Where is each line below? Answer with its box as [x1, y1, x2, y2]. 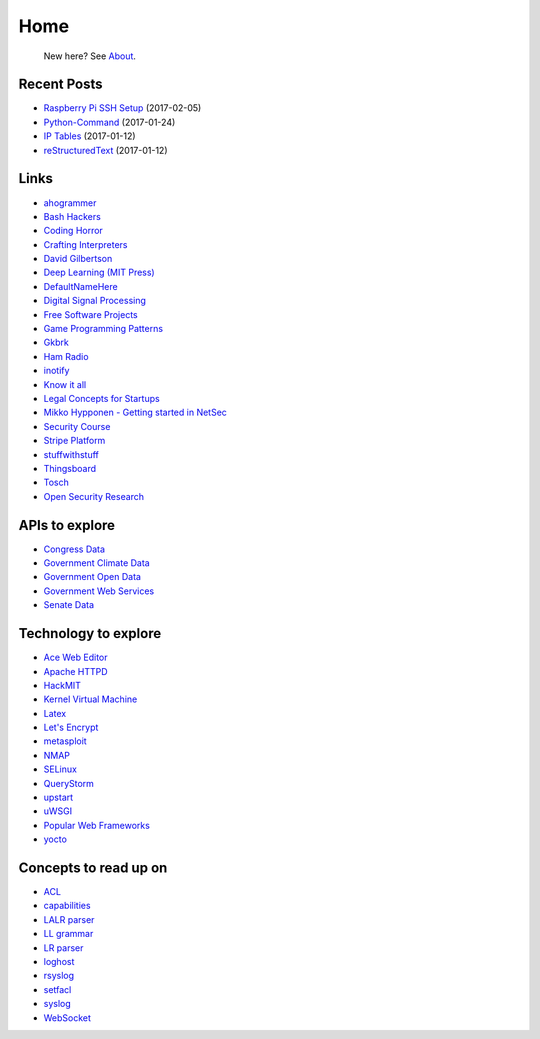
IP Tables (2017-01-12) [43, 130, 136, 142]
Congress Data [43, 543, 105, 555]
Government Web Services [43, 585, 155, 597]
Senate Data [43, 599, 95, 611]
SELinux [43, 763, 77, 775]
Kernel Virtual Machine [43, 693, 138, 705]
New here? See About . [43, 50, 137, 62]
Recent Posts [18, 76, 104, 93]
